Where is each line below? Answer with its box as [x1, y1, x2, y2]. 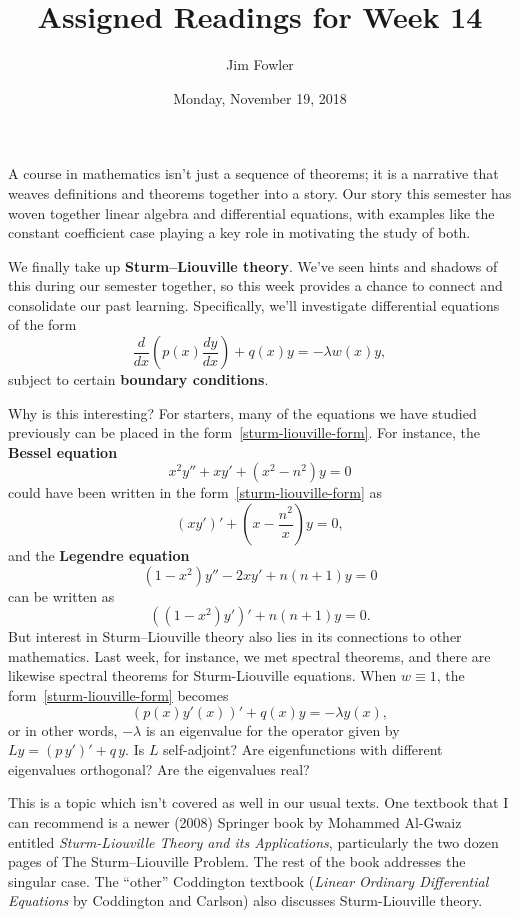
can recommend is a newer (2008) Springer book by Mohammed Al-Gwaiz [8, 811, 462, 832]
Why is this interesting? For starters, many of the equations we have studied [8, 402, 477, 423]
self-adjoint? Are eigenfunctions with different [163, 739, 443, 760]
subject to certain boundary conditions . [8, 369, 269, 390]
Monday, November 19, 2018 [173, 87, 347, 108]
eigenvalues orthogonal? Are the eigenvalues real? [8, 758, 310, 779]
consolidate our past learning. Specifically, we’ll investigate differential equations [8, 294, 500, 315]
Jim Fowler [226, 54, 294, 75]
